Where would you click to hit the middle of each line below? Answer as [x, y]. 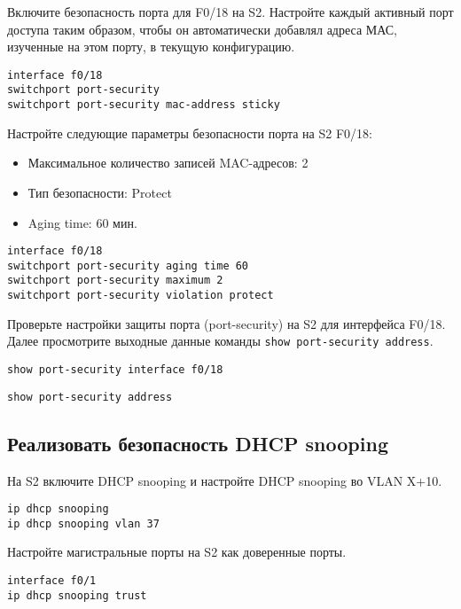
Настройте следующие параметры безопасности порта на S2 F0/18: [190, 133]
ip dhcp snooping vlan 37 [83, 523]
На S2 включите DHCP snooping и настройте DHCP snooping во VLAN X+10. [225, 480]
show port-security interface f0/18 [115, 370]
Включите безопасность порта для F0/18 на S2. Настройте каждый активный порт [230, 12]
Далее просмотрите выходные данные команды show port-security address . [220, 341]
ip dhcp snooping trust [77, 595]
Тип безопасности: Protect [100, 192]
